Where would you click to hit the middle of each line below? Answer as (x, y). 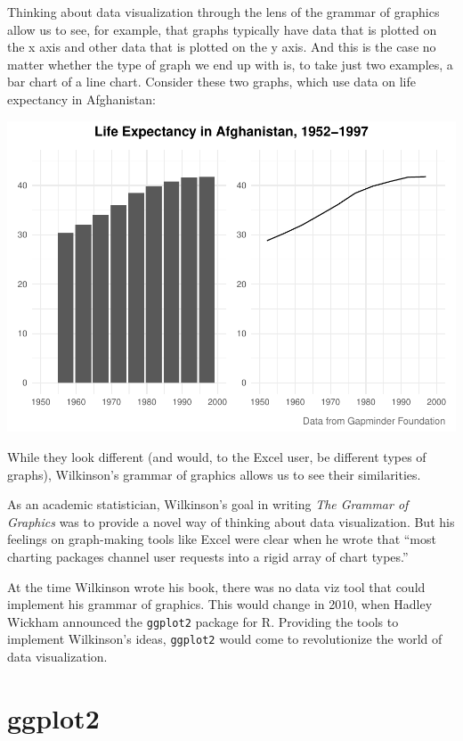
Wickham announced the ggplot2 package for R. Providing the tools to (203, 621)
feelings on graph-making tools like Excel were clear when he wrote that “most (222, 539)
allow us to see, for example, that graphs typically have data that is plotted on (222, 29)
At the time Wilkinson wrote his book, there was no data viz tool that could (216, 586)
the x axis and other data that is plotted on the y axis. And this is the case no (222, 47)
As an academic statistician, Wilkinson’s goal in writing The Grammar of (208, 504)
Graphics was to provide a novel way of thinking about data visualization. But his (231, 521)
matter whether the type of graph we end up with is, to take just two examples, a (230, 64)
